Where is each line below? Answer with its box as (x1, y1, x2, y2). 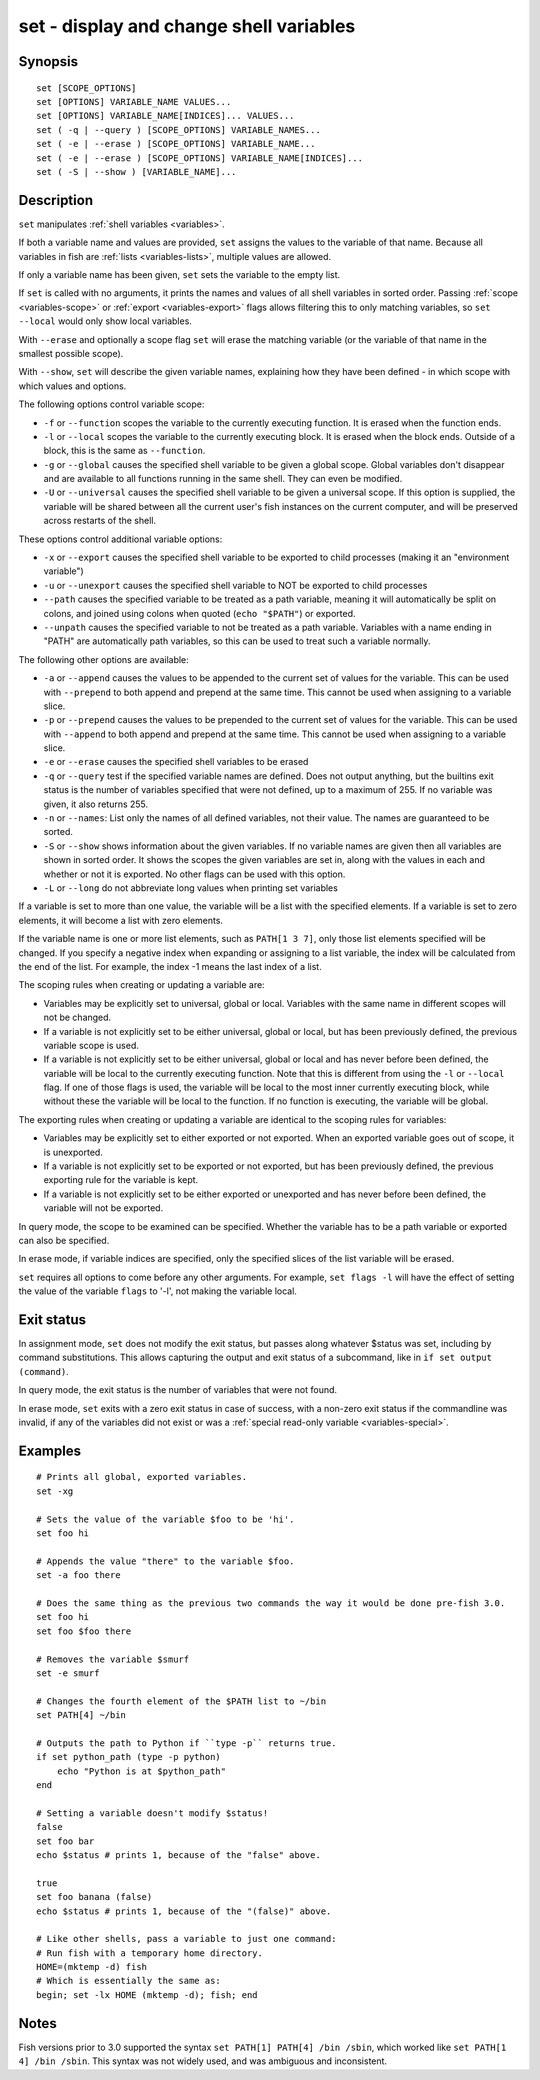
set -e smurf (36, 1667, 100, 1679)
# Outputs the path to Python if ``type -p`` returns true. (36, 1737, 337, 1749)
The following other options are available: (18, 653, 189, 665)
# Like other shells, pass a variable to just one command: (36, 1933, 337, 1945)
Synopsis (18, 53, 79, 70)
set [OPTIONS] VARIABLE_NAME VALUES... (36, 96, 232, 107)
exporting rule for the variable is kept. (43, 1174, 199, 1186)
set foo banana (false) (36, 1891, 153, 1903)
